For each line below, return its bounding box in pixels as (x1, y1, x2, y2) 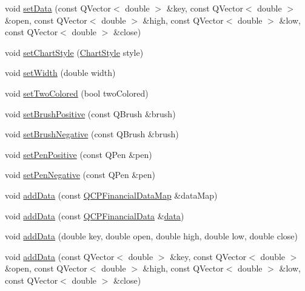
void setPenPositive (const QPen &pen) (5, 148, 152, 160)
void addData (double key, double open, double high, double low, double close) (5, 230, 298, 242)
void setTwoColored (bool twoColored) (5, 86, 149, 99)
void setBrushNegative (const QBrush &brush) (5, 128, 179, 140)
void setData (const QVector (5, 2, 111, 14)
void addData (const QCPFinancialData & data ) (5, 209, 184, 222)
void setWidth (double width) (5, 66, 116, 79)
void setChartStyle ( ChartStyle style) (5, 46, 144, 58)
